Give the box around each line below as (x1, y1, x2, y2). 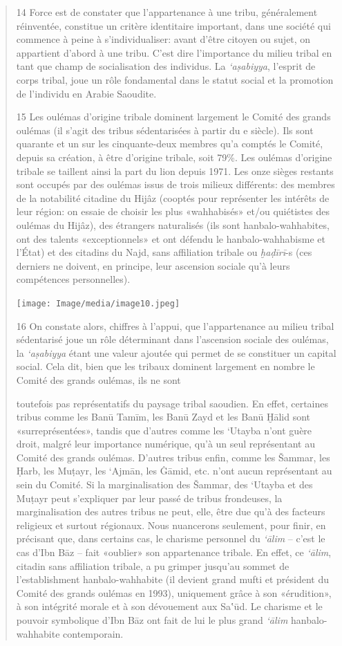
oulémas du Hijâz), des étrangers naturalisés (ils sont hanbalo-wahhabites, (16, 217, 330, 232)
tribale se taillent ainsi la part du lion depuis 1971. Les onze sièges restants (16, 163, 334, 178)
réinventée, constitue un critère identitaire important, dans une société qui (16, 18, 331, 33)
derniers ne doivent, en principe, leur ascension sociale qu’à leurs (16, 258, 290, 273)
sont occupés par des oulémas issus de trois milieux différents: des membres (16, 177, 335, 192)
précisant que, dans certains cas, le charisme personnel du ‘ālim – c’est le (16, 531, 325, 546)
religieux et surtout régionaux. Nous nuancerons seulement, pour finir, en (16, 517, 326, 532)
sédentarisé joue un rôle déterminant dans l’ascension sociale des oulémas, (16, 332, 329, 347)
